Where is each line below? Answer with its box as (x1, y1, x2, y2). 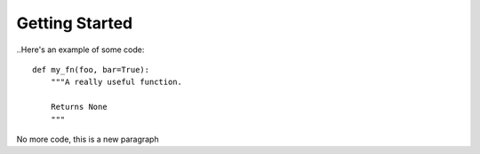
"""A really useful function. (50, 77, 182, 88)
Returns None (50, 102, 108, 112)
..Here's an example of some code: (16, 44, 145, 55)
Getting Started (16, 13, 133, 33)
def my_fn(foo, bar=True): (32, 65, 150, 74)
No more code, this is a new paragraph (16, 134, 159, 144)
